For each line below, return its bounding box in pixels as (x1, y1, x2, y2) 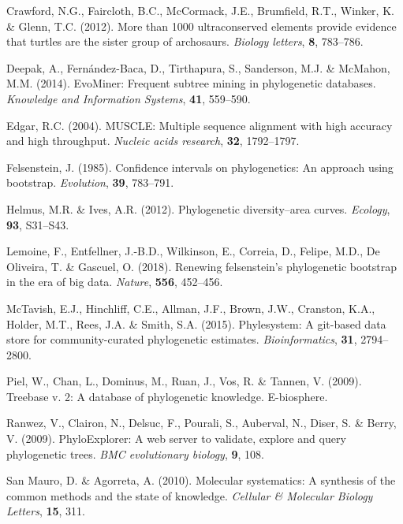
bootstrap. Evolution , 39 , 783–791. (6, 174, 174, 191)
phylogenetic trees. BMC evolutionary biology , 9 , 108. (6, 445, 264, 462)
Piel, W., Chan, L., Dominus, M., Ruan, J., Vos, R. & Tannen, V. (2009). (6, 373, 362, 389)
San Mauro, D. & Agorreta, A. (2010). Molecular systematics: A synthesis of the (6, 472, 396, 489)
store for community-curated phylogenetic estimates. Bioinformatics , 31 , (6, 331, 357, 347)
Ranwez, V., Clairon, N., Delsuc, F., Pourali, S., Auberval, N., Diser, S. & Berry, (6, 414, 397, 431)
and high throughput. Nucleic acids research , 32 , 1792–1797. (6, 132, 300, 149)
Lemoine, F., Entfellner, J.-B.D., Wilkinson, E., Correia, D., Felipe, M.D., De (6, 243, 380, 259)
